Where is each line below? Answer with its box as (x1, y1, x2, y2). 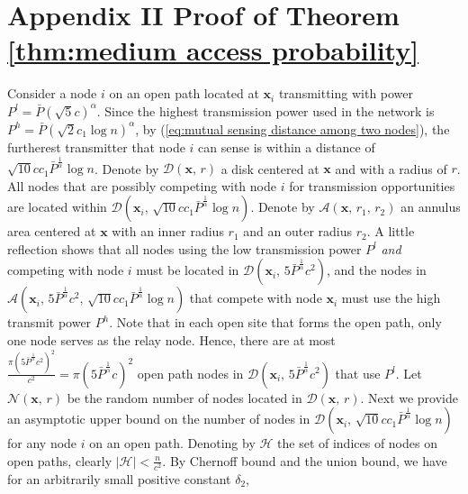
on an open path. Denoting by (89, 434, 256, 453)
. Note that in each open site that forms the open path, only (109, 313, 442, 332)
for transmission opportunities (289, 176, 455, 195)
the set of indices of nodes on (277, 434, 437, 453)
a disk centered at (220, 159, 319, 178)
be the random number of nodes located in (67, 388, 302, 407)
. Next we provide (360, 388, 458, 407)
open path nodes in (137, 363, 244, 382)
